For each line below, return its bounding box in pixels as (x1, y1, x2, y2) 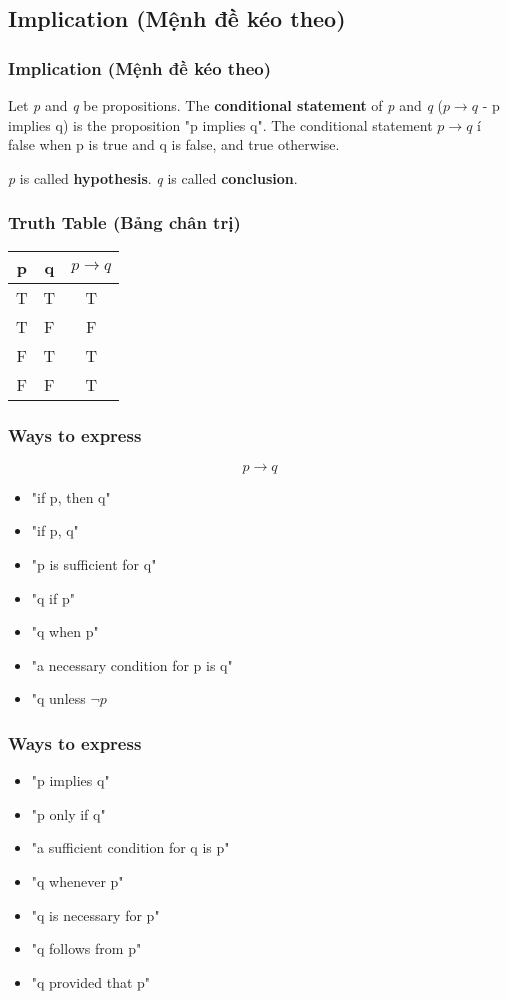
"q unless (31, 688, 86, 709)
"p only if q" (31, 803, 106, 824)
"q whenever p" (31, 870, 124, 891)
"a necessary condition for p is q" (31, 654, 233, 675)
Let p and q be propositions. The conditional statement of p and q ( (8, 95, 443, 115)
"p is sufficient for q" (31, 554, 157, 574)
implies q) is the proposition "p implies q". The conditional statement (8, 114, 433, 135)
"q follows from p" (31, 938, 142, 959)
